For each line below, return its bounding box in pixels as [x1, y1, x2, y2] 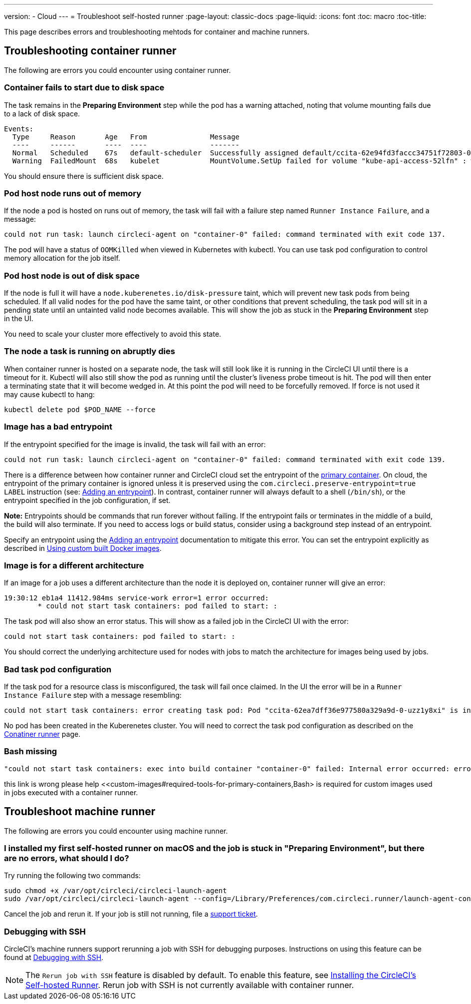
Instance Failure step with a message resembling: [4, 691, 182, 700]
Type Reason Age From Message [12, 132, 240, 141]
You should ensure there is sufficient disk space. [4, 171, 164, 180]
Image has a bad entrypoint [4, 422, 112, 432]
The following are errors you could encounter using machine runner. [4, 826, 228, 835]
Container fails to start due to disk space [4, 82, 165, 93]
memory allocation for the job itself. [4, 254, 120, 263]
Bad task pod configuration [4, 664, 112, 674]
